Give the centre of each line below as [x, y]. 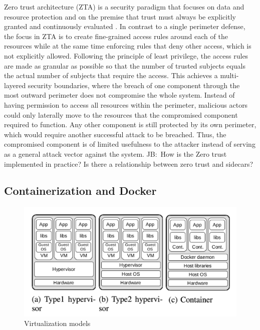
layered [15, 85]
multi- [229, 75]
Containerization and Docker [80, 191]
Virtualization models [57, 323]
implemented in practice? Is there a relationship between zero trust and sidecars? [129, 163]
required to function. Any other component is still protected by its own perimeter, [130, 124]
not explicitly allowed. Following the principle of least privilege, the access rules [126, 55]
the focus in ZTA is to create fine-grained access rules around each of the [116, 36]
